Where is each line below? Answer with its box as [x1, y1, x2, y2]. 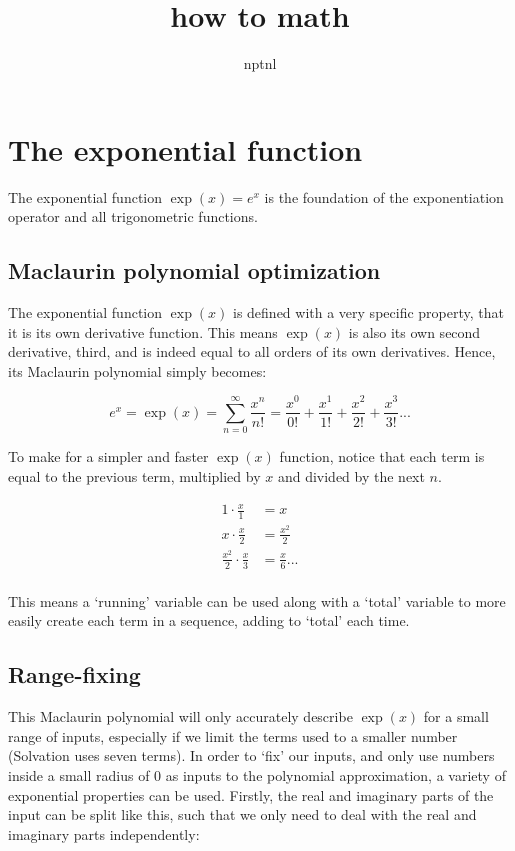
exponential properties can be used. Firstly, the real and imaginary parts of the [8, 784, 494, 805]
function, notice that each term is [279, 446, 485, 467]
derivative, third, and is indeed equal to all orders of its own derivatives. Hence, [8, 341, 496, 362]
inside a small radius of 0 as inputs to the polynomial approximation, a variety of [8, 764, 506, 785]
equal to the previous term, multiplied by [8, 465, 261, 486]
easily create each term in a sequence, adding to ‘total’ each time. [8, 610, 410, 631]
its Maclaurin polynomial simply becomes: [8, 360, 267, 381]
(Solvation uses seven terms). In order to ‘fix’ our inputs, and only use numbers [8, 745, 495, 766]
